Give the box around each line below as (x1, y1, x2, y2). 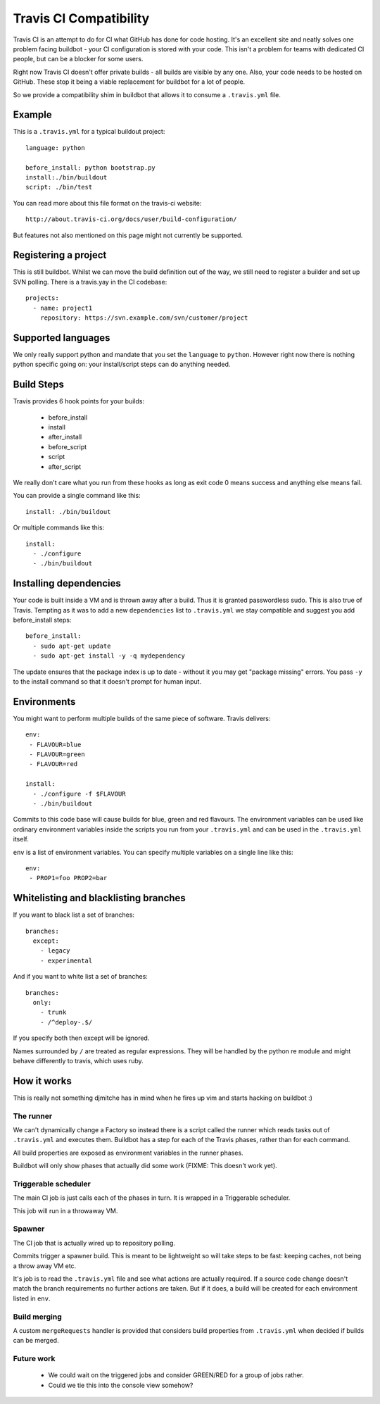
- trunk (39, 1008, 67, 1017)
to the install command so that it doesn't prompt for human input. (13, 677, 202, 686)
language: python (25, 144, 85, 151)
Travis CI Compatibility (13, 11, 150, 26)
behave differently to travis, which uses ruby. (13, 1056, 144, 1065)
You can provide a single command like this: (13, 491, 141, 500)
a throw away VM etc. (13, 1261, 77, 1270)
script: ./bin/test (25, 183, 93, 192)
